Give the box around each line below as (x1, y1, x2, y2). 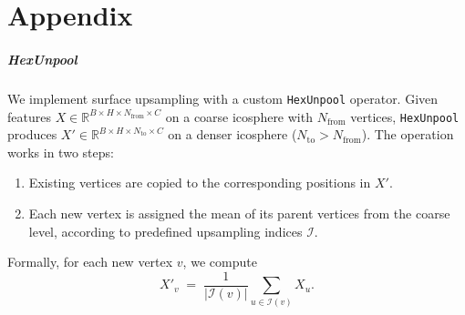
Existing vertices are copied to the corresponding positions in (28, 173, 371, 192)
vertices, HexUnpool (350, 107, 460, 126)
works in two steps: (7, 142, 114, 161)
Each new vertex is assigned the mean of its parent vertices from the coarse (28, 204, 450, 223)
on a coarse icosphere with (165, 107, 313, 126)
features (7, 107, 51, 126)
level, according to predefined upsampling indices (28, 221, 303, 240)
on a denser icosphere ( (168, 125, 297, 144)
